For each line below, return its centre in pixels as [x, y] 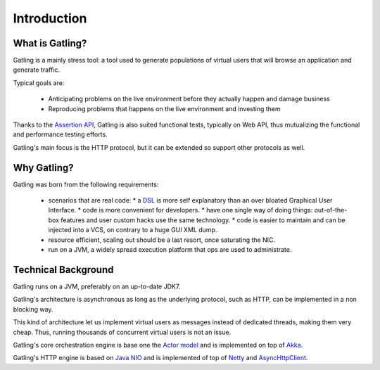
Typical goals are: [39, 83]
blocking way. [33, 309]
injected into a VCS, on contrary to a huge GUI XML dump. [133, 230]
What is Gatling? [50, 43]
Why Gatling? [43, 168]
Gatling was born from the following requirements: [86, 184]
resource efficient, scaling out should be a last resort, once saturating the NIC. [162, 240]
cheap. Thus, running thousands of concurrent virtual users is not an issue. [122, 332]
